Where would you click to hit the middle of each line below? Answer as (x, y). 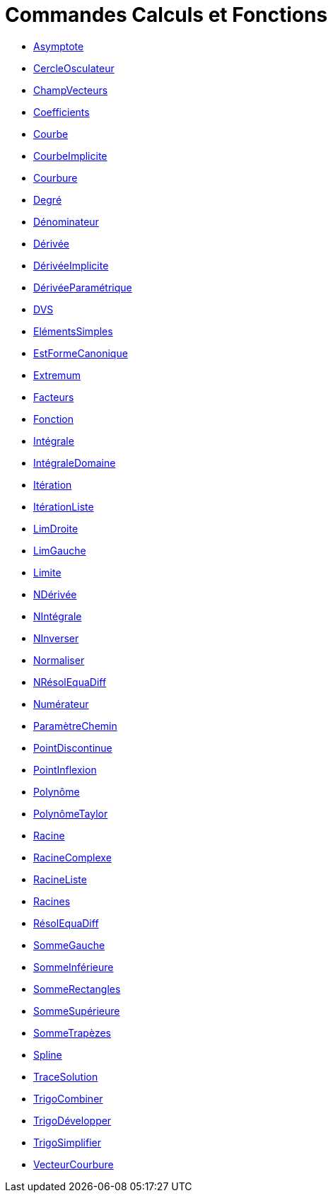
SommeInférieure (74, 967)
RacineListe (60, 879)
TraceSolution (66, 1076)
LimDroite (56, 528)
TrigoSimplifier (68, 1142)
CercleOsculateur (74, 68)
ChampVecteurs (71, 90)
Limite (47, 572)
